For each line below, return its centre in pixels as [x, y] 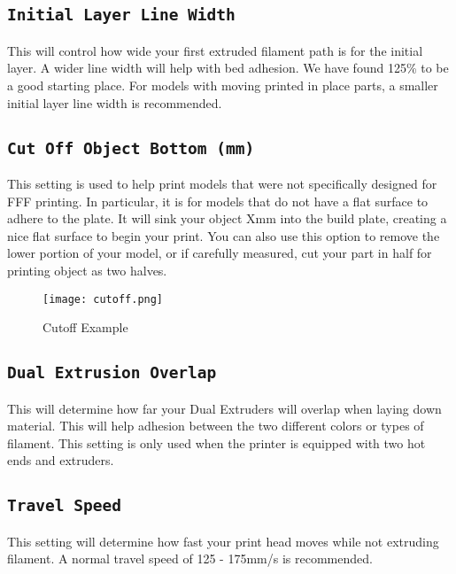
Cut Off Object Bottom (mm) [131, 148]
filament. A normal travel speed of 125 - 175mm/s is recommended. [190, 558]
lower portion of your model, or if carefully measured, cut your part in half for [220, 253]
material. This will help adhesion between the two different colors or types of [216, 426]
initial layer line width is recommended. [115, 102]
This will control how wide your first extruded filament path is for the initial [215, 50]
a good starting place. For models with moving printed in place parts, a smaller [223, 85]
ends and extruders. [61, 460]
